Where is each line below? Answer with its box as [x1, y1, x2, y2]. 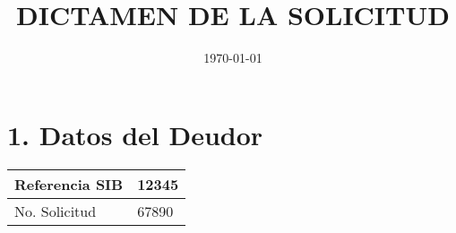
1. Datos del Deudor [7, 116, 263, 152]
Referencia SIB [14, 173, 124, 194]
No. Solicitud [14, 200, 97, 221]
